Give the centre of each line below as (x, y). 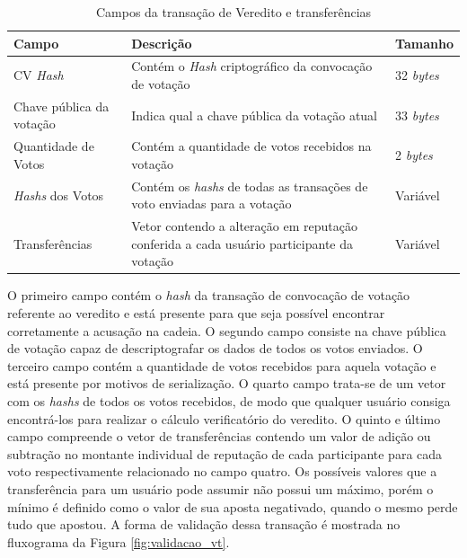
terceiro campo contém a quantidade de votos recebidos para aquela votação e (222, 365)
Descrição (162, 43)
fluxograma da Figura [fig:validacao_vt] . (119, 541)
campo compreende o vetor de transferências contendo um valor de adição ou (219, 436)
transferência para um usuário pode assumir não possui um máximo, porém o (220, 489)
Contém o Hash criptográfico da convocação (252, 66)
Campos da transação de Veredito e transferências (233, 12)
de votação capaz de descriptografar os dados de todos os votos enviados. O (215, 348)
